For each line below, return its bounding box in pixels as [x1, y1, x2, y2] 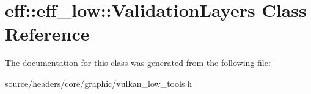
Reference [5, 21, 90, 46]
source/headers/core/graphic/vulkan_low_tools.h [5, 76, 192, 89]
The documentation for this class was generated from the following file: [5, 56, 271, 69]
